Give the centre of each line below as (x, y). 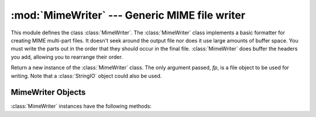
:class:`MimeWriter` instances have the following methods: (81, 106)
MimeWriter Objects (48, 92)
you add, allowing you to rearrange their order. (67, 57)
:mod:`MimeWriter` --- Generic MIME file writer (128, 15)
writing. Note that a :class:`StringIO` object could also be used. (86, 76)
